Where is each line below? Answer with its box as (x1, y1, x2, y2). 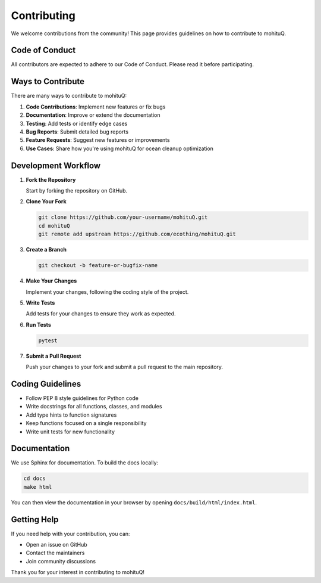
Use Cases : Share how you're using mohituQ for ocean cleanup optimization (26, 145, 214, 152)
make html (23, 483, 52, 490)
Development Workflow (11, 160, 101, 170)
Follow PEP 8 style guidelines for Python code (26, 394, 139, 402)
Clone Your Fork (26, 198, 67, 205)
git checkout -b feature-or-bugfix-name (38, 262, 158, 269)
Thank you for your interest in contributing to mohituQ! (11, 569, 145, 576)
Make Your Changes (26, 277, 77, 284)
